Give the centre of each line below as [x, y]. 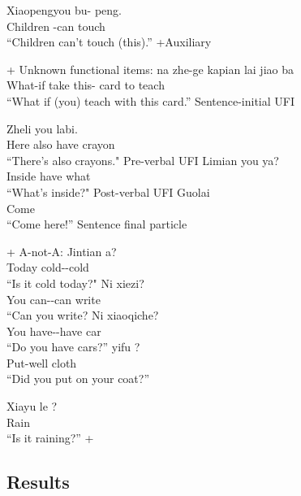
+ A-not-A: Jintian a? [62, 251]
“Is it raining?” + [50, 438]
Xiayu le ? [32, 406]
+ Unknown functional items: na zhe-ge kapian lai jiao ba [150, 69]
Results [38, 482]
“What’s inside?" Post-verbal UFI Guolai [108, 191]
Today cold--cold [48, 267]
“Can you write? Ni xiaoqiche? [83, 315]
